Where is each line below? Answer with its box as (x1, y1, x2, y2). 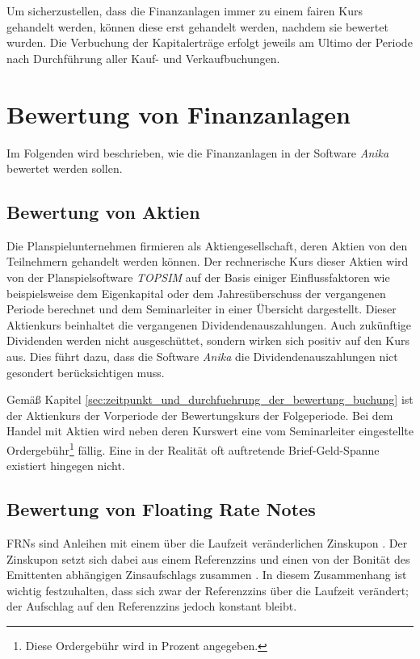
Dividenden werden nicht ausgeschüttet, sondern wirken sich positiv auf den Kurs (6, 332, 409, 349)
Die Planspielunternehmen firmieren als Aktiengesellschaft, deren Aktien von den (6, 237, 408, 254)
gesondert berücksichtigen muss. (6, 363, 165, 380)
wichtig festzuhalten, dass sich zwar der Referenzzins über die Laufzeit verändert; (6, 581, 409, 598)
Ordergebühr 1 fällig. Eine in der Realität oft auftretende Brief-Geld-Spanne (6, 439, 380, 458)
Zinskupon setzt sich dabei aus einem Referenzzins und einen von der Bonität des (6, 550, 410, 567)
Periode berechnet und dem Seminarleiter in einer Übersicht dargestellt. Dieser (6, 300, 397, 317)
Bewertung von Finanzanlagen (6, 97, 351, 130)
